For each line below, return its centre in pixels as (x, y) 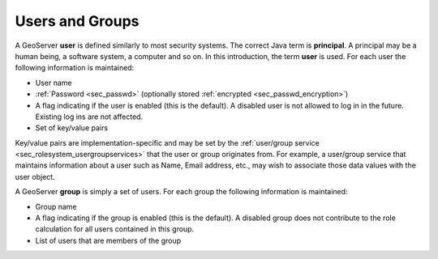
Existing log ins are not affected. (89, 117)
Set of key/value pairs (72, 128)
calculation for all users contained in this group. (115, 229)
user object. (35, 176)
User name (54, 83)
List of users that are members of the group (108, 240)
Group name (56, 206)
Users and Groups (77, 21)
